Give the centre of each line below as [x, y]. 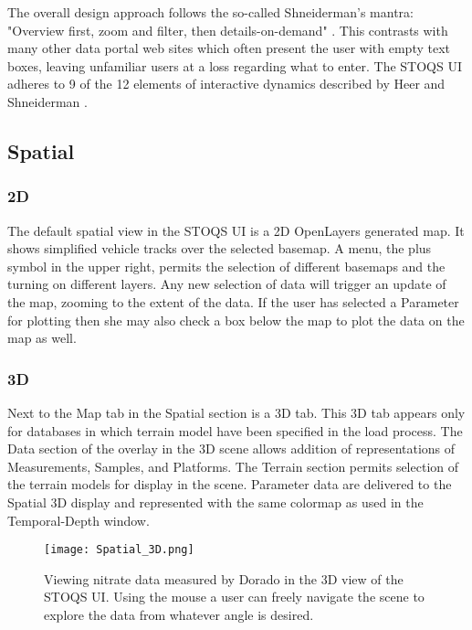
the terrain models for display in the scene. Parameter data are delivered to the [230, 484]
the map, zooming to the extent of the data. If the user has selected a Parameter [233, 301]
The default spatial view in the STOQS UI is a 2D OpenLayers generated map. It [236, 230]
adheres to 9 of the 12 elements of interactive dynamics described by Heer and [226, 84]
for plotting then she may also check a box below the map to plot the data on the [236, 320]
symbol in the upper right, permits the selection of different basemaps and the [226, 266]
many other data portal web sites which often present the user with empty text [229, 48]
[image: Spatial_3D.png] [119, 550]
